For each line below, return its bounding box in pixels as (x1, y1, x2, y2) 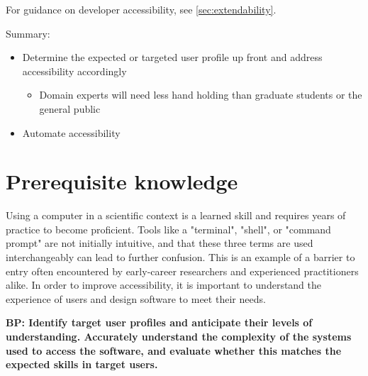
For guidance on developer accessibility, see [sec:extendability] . (6, 2, 277, 16)
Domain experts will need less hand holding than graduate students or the (39, 87, 362, 102)
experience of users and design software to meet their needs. (6, 291, 266, 306)
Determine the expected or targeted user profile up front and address (22, 50, 323, 65)
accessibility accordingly (22, 63, 127, 78)
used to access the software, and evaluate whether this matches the (6, 343, 342, 358)
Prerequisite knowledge (6, 167, 238, 196)
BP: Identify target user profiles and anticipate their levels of (6, 315, 313, 330)
